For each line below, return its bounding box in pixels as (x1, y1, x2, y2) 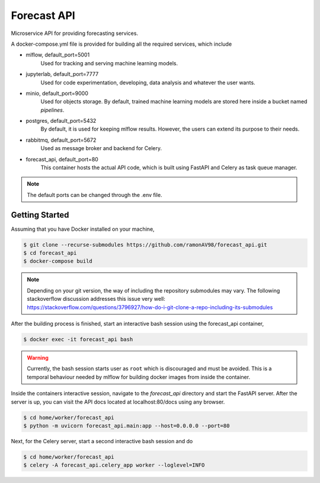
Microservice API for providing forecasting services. (11, 30, 139, 37)
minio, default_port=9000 (25, 90, 89, 97)
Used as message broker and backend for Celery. (40, 145, 162, 152)
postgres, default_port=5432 (25, 117, 97, 125)
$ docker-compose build (23, 258, 93, 265)
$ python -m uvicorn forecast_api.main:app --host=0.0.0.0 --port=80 (23, 422, 230, 429)
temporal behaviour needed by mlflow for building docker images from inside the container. (27, 373, 251, 380)
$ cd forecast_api (23, 250, 77, 256)
